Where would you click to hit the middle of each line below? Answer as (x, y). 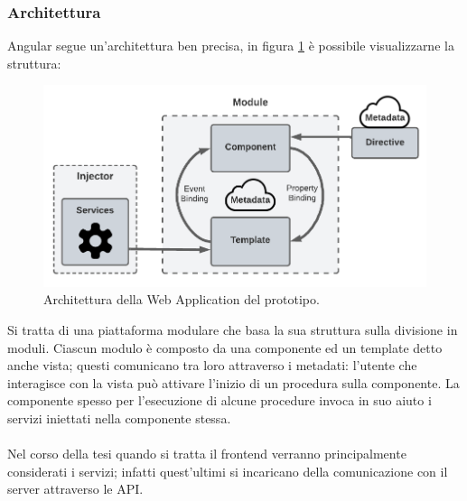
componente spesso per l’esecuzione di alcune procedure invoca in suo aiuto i (219, 400)
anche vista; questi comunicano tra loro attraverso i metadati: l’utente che (212, 365)
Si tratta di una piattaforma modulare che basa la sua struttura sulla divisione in (233, 330)
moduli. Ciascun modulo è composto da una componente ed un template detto (225, 347)
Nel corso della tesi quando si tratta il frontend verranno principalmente (207, 454)
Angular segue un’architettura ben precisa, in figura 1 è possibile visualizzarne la (231, 46)
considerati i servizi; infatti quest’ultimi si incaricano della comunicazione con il (228, 471)
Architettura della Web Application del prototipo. (182, 299)
